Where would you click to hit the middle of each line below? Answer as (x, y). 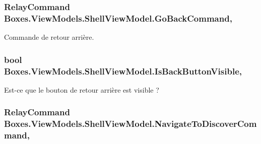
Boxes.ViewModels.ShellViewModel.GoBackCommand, (118, 18)
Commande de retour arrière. (49, 37)
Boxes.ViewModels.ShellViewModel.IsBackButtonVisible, (123, 71)
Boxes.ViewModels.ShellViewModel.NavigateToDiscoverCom (130, 124)
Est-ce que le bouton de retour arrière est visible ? (82, 89)
